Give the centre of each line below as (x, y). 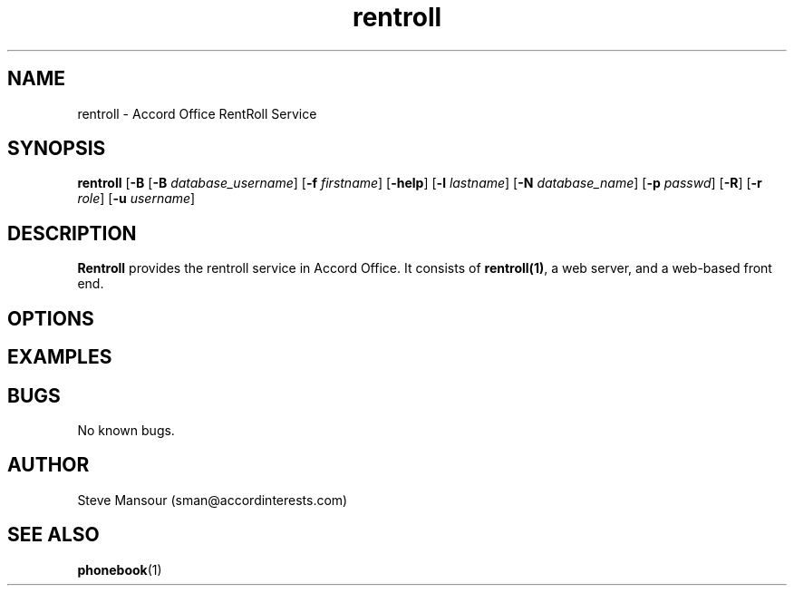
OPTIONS (51, 318)
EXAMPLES (60, 357)
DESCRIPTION (72, 233)
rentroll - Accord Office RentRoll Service (197, 113)
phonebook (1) (120, 569)
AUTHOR (48, 465)
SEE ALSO (53, 535)
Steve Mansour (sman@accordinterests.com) (213, 500)
